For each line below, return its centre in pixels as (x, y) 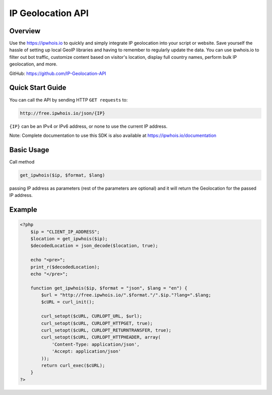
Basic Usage (29, 150)
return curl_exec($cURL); (73, 365)
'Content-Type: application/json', (95, 344)
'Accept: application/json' (86, 351)
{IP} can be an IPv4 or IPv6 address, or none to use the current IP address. (88, 126)
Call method (22, 162)
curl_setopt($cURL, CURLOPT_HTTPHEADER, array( (101, 337)
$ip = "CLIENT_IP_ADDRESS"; (65, 232)
